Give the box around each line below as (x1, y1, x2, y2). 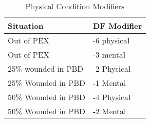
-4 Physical (93, 91, 131, 102)
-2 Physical (93, 63, 131, 74)
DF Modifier (93, 20, 142, 31)
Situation (8, 20, 44, 31)
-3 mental (93, 49, 126, 60)
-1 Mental (93, 77, 126, 88)
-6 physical (93, 35, 130, 46)
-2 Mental (93, 105, 126, 117)
